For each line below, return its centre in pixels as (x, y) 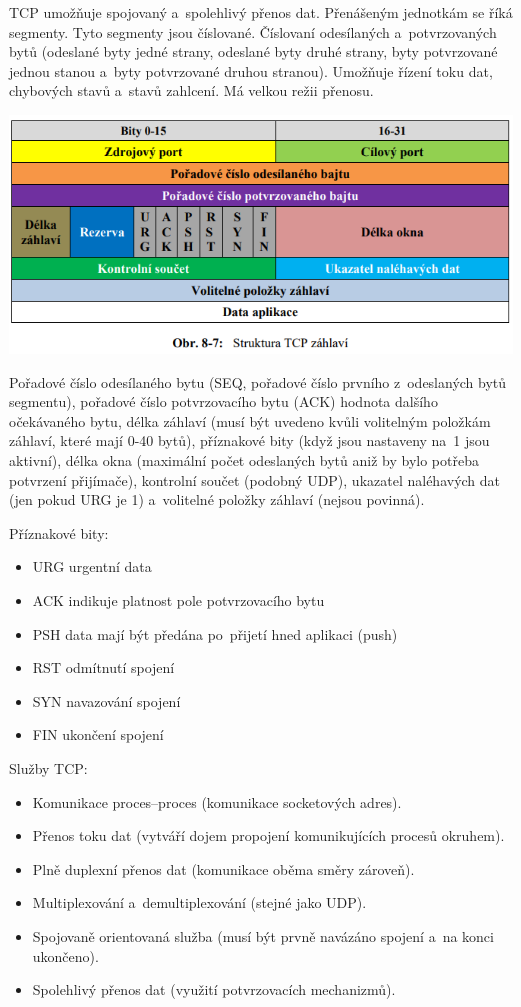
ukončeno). (65, 955)
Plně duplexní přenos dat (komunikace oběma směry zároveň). (223, 868)
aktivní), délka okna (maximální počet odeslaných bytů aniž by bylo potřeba (244, 460)
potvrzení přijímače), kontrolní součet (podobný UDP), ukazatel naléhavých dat (255, 479)
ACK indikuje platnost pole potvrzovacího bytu (178, 600)
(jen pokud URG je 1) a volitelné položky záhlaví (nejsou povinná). (217, 499)
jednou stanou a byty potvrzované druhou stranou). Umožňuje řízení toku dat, (251, 70)
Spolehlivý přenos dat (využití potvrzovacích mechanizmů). (214, 989)
